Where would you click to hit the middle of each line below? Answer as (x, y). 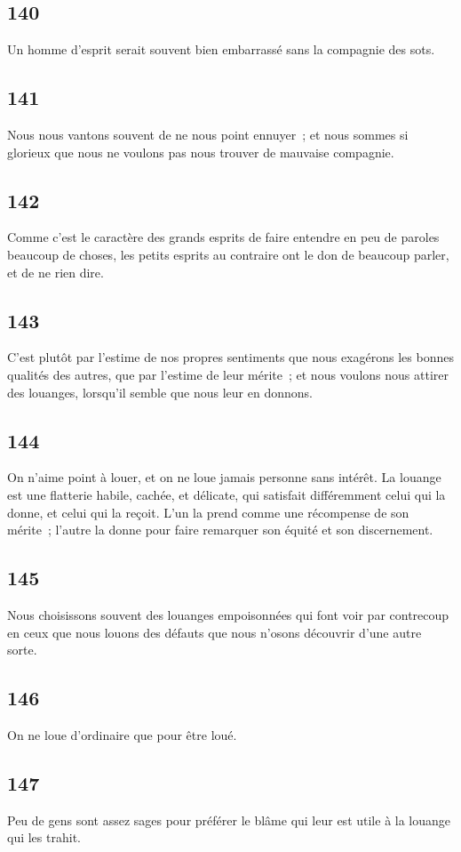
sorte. (22, 650)
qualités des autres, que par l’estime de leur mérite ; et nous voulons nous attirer (228, 374)
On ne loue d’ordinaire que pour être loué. (122, 734)
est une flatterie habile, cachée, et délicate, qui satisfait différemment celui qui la (227, 494)
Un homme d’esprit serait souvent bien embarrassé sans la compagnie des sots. (221, 49)
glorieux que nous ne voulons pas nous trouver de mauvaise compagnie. (201, 152)
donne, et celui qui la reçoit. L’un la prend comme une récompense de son (208, 512)
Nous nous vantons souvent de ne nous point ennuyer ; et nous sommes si (208, 134)
